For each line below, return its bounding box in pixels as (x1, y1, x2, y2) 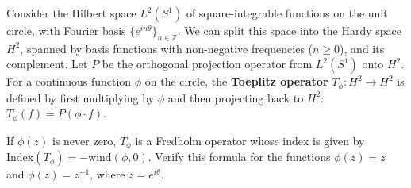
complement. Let (6, 56, 88, 72)
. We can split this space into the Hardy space (177, 22, 402, 38)
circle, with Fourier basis (6, 22, 126, 38)
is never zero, (52, 132, 117, 148)
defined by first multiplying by (6, 89, 155, 106)
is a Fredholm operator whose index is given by (135, 132, 365, 148)
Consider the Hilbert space (6, 5, 136, 21)
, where (90, 166, 125, 182)
